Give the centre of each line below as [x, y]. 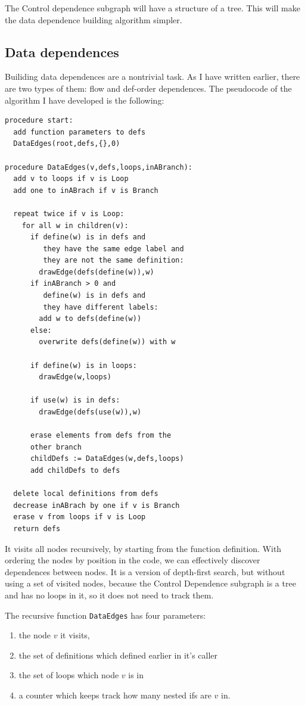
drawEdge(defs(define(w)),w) [97, 272]
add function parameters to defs [80, 132]
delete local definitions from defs [86, 494]
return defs [37, 528]
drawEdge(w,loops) [75, 377]
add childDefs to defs [75, 470]
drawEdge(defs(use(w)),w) [90, 412]
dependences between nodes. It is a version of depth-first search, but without [145, 571]
